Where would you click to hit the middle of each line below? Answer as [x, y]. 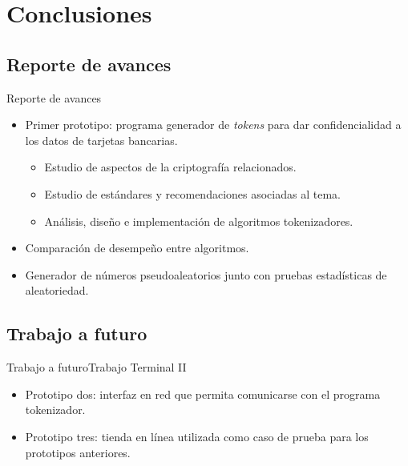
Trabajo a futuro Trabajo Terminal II [97, 367]
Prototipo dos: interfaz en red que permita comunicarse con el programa [203, 394]
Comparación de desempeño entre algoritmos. [137, 248]
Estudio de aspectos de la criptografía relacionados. [170, 167]
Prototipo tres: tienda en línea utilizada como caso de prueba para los [197, 436]
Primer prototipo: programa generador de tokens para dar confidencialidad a [213, 125]
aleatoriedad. [57, 290]
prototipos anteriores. [78, 452]
